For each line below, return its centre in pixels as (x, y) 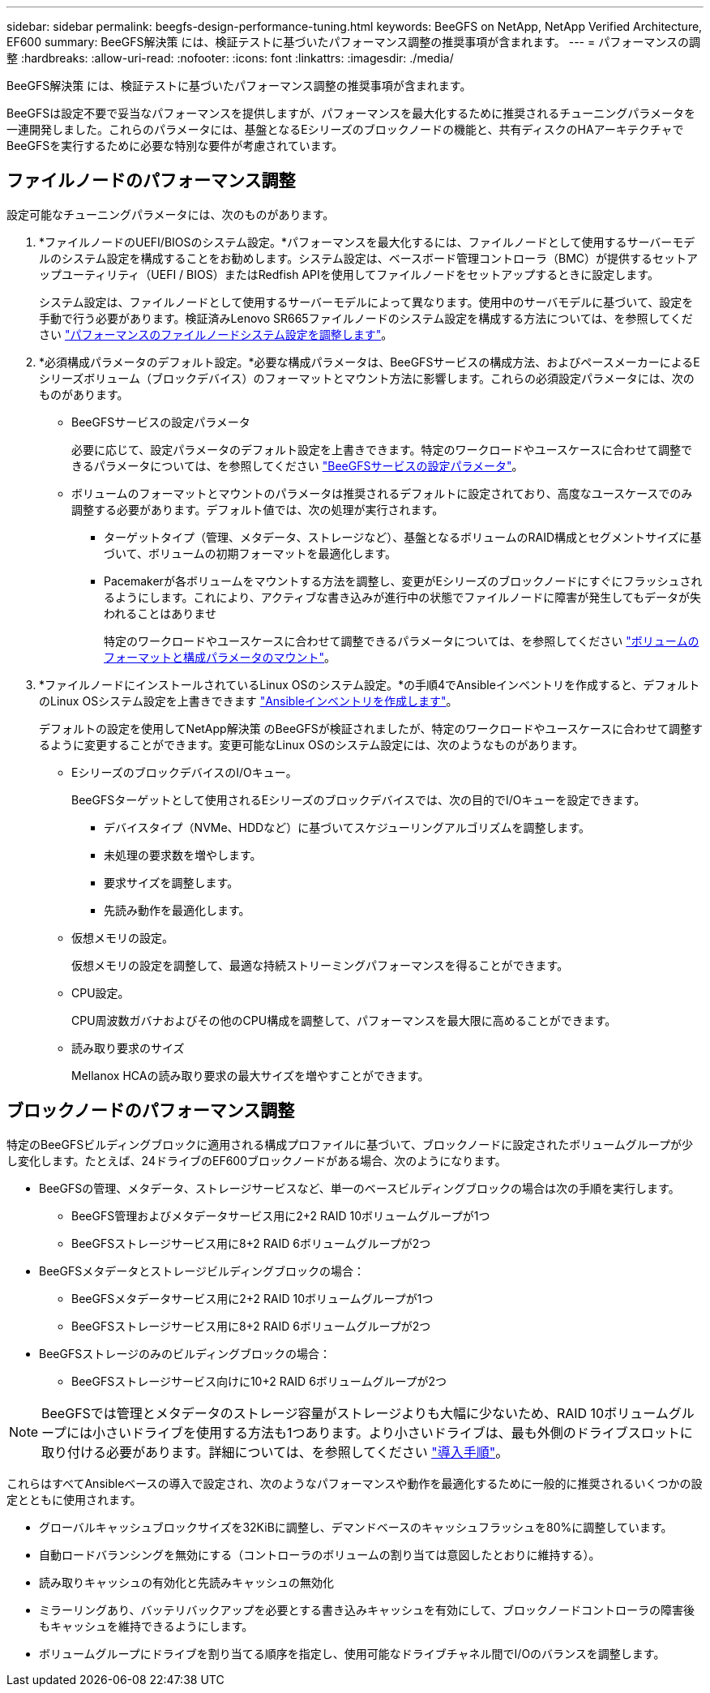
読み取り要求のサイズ (128, 1048)
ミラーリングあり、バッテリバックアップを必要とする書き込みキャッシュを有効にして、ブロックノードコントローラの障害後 (367, 1609)
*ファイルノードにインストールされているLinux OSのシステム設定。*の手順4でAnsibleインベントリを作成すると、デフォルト (370, 684)
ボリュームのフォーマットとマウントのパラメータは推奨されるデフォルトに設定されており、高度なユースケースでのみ (382, 493)
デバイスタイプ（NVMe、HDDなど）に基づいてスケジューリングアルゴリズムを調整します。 (347, 827)
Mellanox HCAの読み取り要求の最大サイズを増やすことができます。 (250, 1075)
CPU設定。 (101, 992)
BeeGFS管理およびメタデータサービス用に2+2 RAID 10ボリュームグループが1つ (281, 1215)
